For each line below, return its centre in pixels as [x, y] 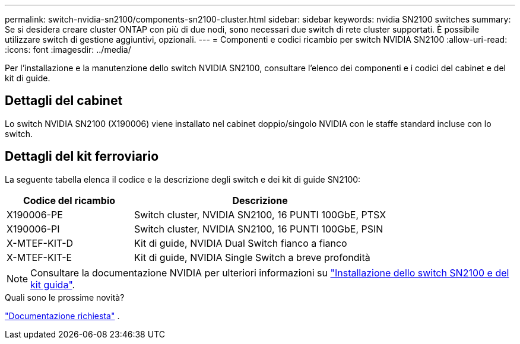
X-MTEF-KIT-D [40, 243]
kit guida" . [53, 284]
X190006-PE [35, 214]
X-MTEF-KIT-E [39, 257]
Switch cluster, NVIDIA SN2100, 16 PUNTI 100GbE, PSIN [259, 229]
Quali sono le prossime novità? [65, 297]
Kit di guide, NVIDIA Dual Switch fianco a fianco [241, 243]
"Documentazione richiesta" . [62, 316]
